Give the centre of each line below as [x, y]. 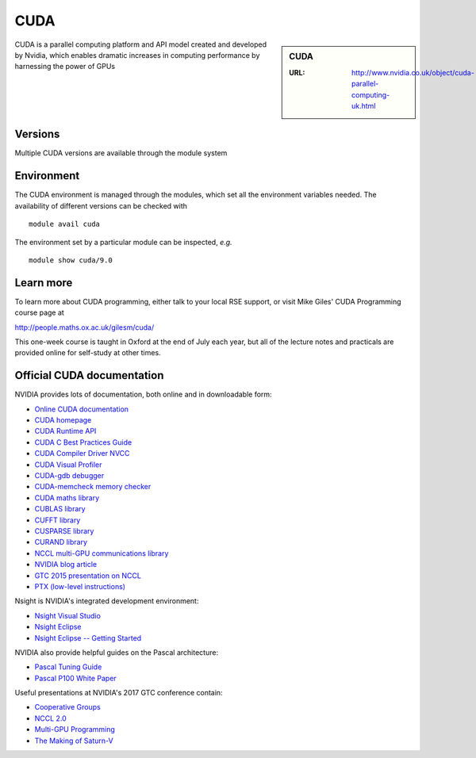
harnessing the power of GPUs [65, 67]
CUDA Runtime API [65, 431]
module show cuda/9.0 [71, 260]
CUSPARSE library [64, 531]
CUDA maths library [67, 498]
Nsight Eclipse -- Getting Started [88, 637]
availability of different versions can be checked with [101, 205]
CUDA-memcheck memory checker [93, 487]
